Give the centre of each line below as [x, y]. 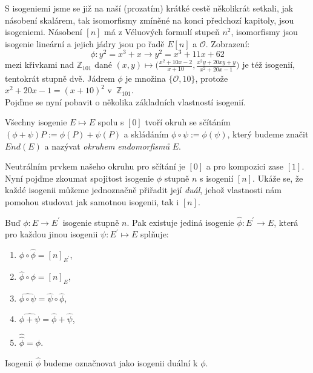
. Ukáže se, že [278, 178]
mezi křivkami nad [39, 64]
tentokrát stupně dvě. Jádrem [60, 78]
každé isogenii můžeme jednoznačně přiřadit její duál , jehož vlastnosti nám [143, 190]
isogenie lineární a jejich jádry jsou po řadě [85, 43]
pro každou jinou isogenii [51, 234]
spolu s [111, 122]
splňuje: [155, 234]
